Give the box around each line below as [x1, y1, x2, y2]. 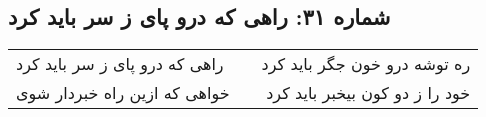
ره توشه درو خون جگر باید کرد [261, 52, 471, 76]
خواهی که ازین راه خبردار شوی [16, 81, 230, 105]
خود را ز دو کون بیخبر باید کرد [266, 81, 471, 105]
